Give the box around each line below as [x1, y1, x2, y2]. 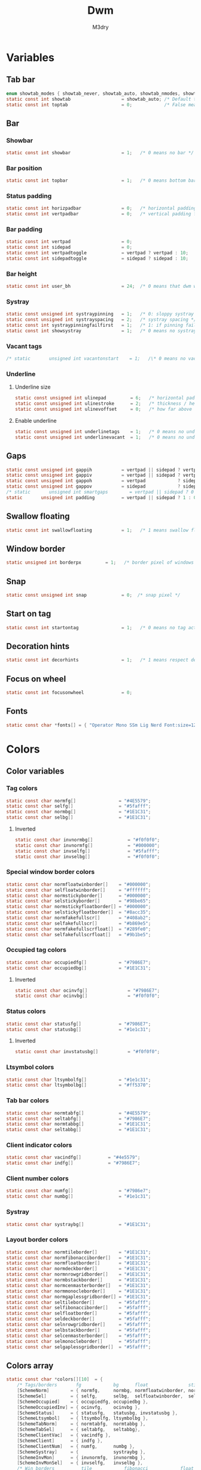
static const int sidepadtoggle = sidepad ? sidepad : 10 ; [6, 255, 188, 261]
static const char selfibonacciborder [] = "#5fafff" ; [6, 1305, 151, 1311]
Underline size [14, 383, 51, 390]
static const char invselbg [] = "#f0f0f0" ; [14, 853, 160, 859]
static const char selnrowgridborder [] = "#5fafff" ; [6, 1322, 151, 1328]
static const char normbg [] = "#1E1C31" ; [6, 809, 151, 815]
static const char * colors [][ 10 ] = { [6, 1376, 103, 1382]
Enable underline [14, 417, 57, 425]
